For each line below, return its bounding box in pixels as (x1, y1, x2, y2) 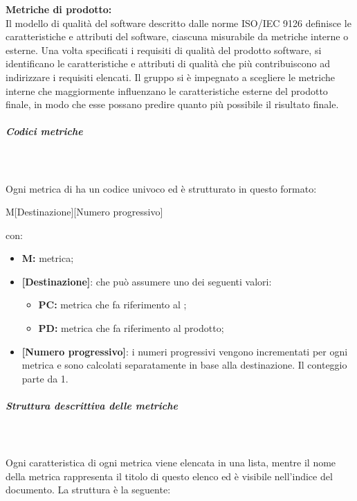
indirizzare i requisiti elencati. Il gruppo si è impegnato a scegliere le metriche (6, 69, 336, 84)
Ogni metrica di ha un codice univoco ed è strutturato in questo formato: (6, 181, 317, 195)
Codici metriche (6, 124, 83, 139)
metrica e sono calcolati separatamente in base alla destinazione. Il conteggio (21, 358, 347, 372)
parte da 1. (21, 371, 68, 385)
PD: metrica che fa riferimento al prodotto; (38, 321, 224, 335)
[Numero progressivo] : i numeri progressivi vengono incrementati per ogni (21, 344, 348, 358)
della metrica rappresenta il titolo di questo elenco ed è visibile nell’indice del (6, 468, 333, 483)
